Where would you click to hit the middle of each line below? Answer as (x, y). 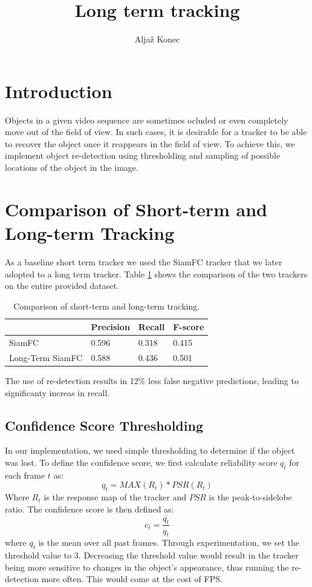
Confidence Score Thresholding (104, 425)
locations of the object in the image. (72, 167)
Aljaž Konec (157, 39)
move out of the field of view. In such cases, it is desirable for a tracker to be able (156, 132)
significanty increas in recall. (57, 392)
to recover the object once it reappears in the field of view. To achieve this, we (150, 143)
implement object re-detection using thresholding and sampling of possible (143, 155)
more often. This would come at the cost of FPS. (132, 579)
